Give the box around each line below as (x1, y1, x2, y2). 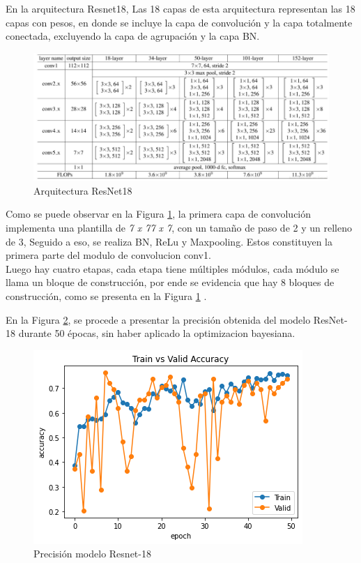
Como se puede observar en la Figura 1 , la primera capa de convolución (6, 207, 312, 221)
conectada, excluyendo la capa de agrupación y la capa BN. (6, 29, 260, 43)
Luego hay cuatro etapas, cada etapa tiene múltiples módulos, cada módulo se (6, 261, 339, 276)
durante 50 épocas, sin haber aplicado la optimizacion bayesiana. (18, 326, 295, 340)
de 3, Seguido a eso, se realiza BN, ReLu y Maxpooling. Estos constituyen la (6, 234, 333, 248)
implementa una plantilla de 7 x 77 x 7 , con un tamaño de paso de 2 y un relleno (6, 220, 352, 234)
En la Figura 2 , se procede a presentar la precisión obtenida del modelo (6, 312, 311, 326)
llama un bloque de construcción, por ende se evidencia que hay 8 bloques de (6, 275, 335, 290)
